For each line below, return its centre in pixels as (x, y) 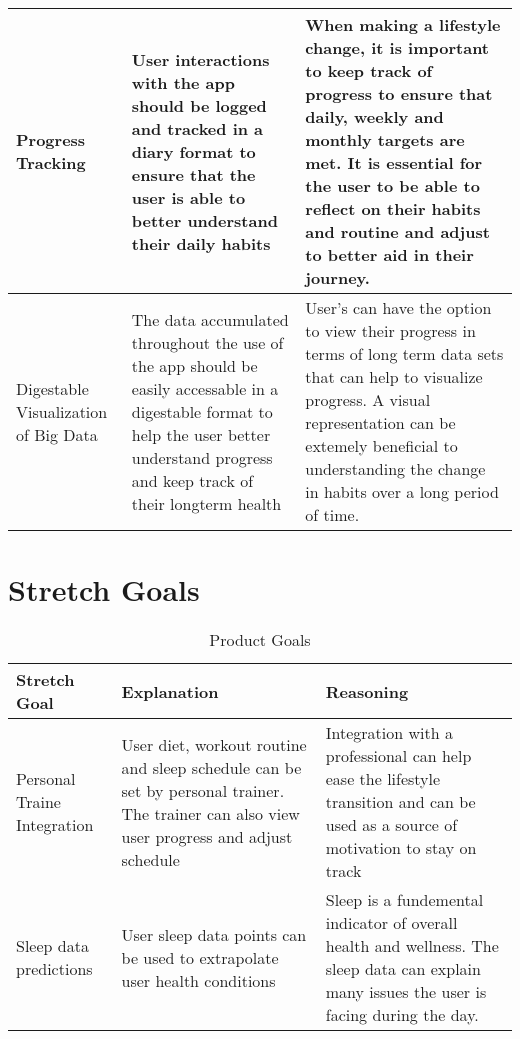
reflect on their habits (393, 208)
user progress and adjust (207, 836)
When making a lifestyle (403, 24)
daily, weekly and (374, 116)
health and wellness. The (412, 946)
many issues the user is (406, 992)
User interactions (200, 59)
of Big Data (57, 434)
